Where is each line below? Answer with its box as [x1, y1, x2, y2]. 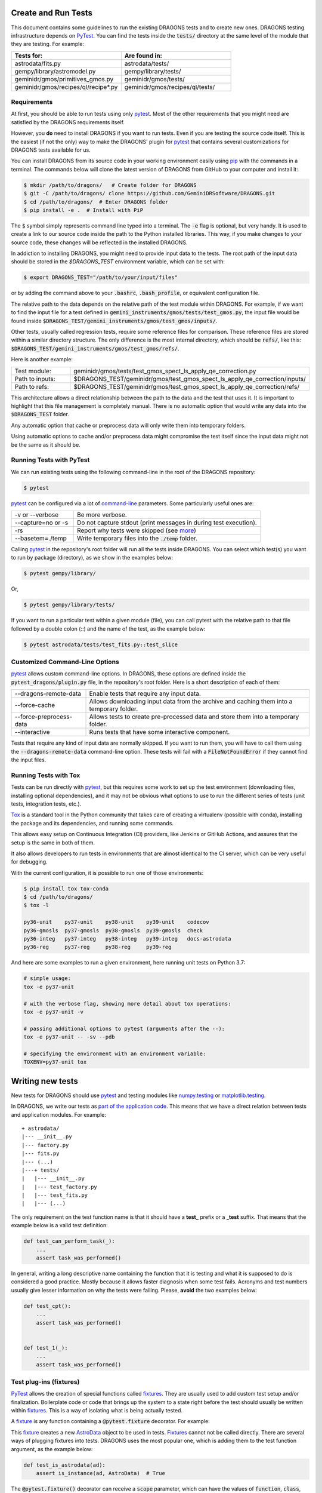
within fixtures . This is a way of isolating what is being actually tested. [11, 1407, 183, 1414]
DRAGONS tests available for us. [11, 146, 91, 153]
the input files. [11, 756, 47, 764]
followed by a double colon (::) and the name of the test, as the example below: [11, 625, 206, 632]
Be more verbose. [76, 511, 128, 519]
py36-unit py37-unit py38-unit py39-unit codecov [23, 918, 209, 926]
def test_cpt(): [23, 1302, 72, 1309]
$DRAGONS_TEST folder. [11, 411, 70, 418]
